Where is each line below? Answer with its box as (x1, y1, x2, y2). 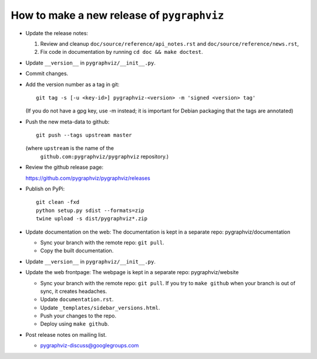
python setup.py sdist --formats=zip (36, 207, 145, 214)
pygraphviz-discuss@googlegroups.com (40, 342, 139, 349)
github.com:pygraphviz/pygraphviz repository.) (40, 153, 169, 160)
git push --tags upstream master (36, 132, 132, 139)
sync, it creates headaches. (40, 288, 107, 295)
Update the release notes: (25, 29, 88, 36)
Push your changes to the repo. (40, 312, 117, 319)
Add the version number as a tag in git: (25, 81, 120, 88)
